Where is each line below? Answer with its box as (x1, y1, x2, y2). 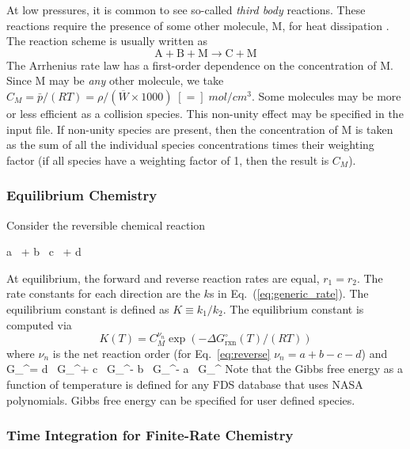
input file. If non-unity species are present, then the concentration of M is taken (6, 120, 393, 137)
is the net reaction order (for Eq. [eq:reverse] (52, 344, 271, 361)
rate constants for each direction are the (6, 285, 200, 302)
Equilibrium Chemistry (6, 185, 158, 205)
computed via (6, 316, 72, 333)
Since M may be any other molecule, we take (6, 72, 224, 89)
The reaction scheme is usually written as (6, 32, 207, 49)
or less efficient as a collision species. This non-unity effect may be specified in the (6, 105, 404, 121)
